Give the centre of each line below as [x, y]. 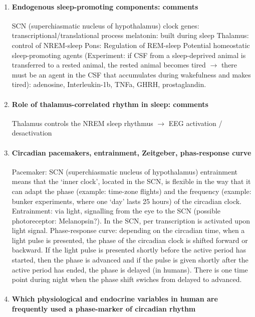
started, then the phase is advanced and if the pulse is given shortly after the [130, 260]
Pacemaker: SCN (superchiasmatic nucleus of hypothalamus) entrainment [124, 171]
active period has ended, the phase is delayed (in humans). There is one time [130, 269]
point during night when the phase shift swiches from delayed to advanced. [127, 279]
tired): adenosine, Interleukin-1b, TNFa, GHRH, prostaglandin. [109, 84]
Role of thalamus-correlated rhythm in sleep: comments [110, 104]
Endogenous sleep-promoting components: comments [105, 6]
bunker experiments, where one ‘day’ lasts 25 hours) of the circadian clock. [127, 201]
